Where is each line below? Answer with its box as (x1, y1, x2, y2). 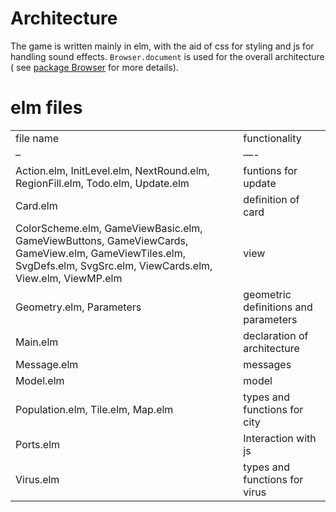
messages (243, 357, 292, 371)
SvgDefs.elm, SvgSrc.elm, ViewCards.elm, (15, 258, 213, 272)
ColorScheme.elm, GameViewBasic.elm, (15, 221, 203, 235)
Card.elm (15, 198, 58, 212)
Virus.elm (15, 472, 60, 486)
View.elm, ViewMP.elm (15, 271, 123, 285)
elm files (10, 97, 83, 119)
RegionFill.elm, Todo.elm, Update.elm (15, 176, 190, 190)
